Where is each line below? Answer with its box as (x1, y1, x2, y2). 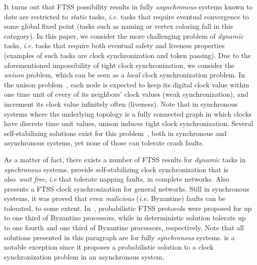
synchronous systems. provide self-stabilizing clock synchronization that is (4, 164, 229, 174)
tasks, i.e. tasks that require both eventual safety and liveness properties (4, 40, 225, 51)
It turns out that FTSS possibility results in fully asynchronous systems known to (4, 1, 253, 11)
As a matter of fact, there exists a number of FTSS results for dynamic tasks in (4, 154, 246, 164)
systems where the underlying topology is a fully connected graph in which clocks (4, 108, 252, 119)
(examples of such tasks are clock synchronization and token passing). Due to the (4, 50, 251, 60)
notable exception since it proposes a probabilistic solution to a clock (4, 242, 214, 252)
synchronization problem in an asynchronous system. (4, 251, 164, 262)
